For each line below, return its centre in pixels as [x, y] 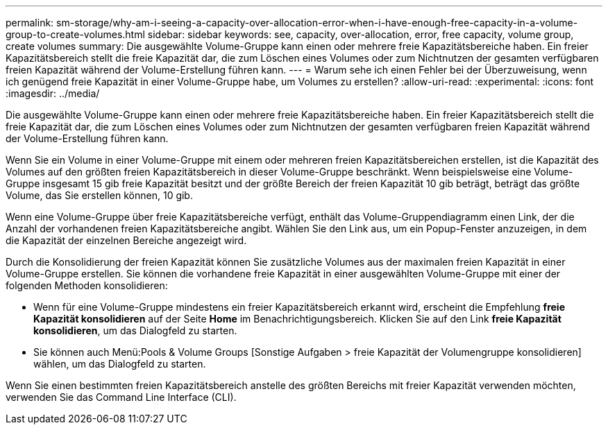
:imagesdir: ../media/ [53, 93]
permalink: [30, 23]
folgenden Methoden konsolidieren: [87, 285]
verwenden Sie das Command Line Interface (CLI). [121, 397]
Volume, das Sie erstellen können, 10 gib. [99, 195]
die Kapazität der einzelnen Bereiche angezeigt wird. [126, 240]
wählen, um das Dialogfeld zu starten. [120, 364]
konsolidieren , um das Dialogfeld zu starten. [135, 330]
